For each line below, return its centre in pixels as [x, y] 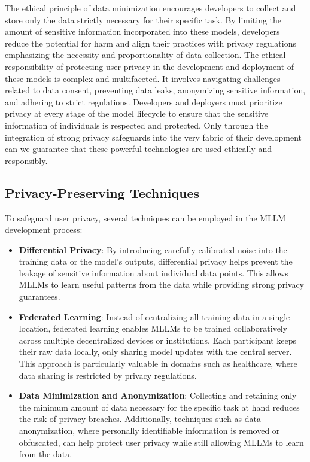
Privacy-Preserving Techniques [102, 192]
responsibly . [26, 160]
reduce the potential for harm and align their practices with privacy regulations [151, 43]
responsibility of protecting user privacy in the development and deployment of [150, 66]
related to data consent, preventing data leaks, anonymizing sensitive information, [155, 90]
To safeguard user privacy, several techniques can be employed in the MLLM [145, 218]
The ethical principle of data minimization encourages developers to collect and [151, 8]
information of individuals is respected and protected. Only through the [136, 125]
